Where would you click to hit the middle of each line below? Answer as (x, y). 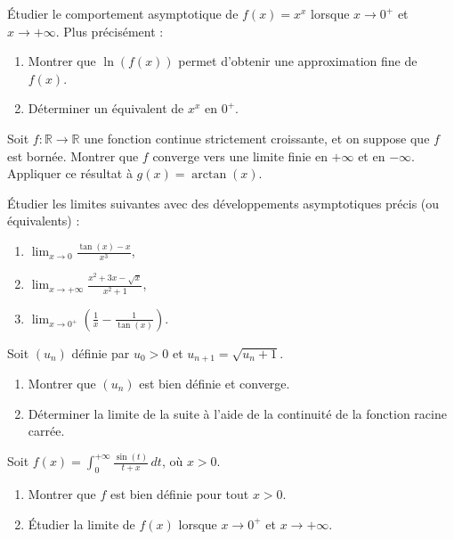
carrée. (46, 431)
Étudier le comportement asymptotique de (123, 13)
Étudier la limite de (81, 524)
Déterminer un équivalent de (106, 108)
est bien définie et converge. (215, 383)
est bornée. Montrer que (73, 155)
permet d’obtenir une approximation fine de (298, 61)
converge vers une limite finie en (240, 155)
